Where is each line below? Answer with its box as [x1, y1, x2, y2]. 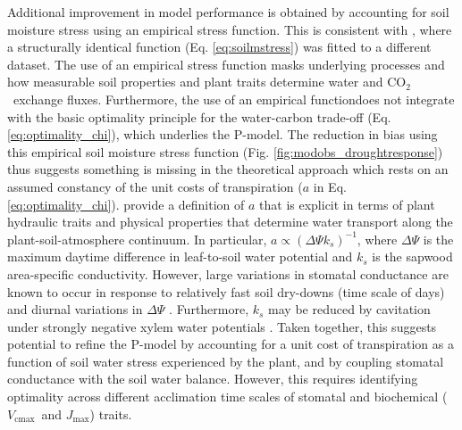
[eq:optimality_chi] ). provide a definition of [7, 194, 245, 213]
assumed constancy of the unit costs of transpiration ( [7, 177, 303, 195]
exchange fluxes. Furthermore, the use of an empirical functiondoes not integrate [13, 89, 455, 108]
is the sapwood [372, 247, 453, 266]
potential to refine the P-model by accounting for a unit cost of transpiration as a [7, 335, 454, 353]
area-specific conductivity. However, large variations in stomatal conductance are [7, 264, 449, 283]
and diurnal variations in [7, 300, 143, 318]
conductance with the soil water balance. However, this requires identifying [7, 369, 418, 388]
